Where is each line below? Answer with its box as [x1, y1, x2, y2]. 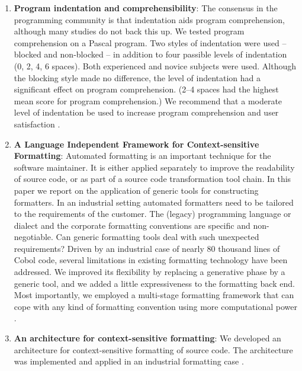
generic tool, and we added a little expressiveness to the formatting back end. [14, 277, 295, 289]
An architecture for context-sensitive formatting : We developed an [14, 332, 281, 344]
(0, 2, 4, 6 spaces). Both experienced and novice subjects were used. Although [14, 59, 297, 72]
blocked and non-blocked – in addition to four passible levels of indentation [14, 48, 287, 60]
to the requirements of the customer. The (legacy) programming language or [14, 207, 291, 220]
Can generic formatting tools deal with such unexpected [56, 231, 259, 243]
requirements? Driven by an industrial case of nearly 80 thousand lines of [14, 242, 280, 254]
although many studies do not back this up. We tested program [14, 25, 245, 37]
